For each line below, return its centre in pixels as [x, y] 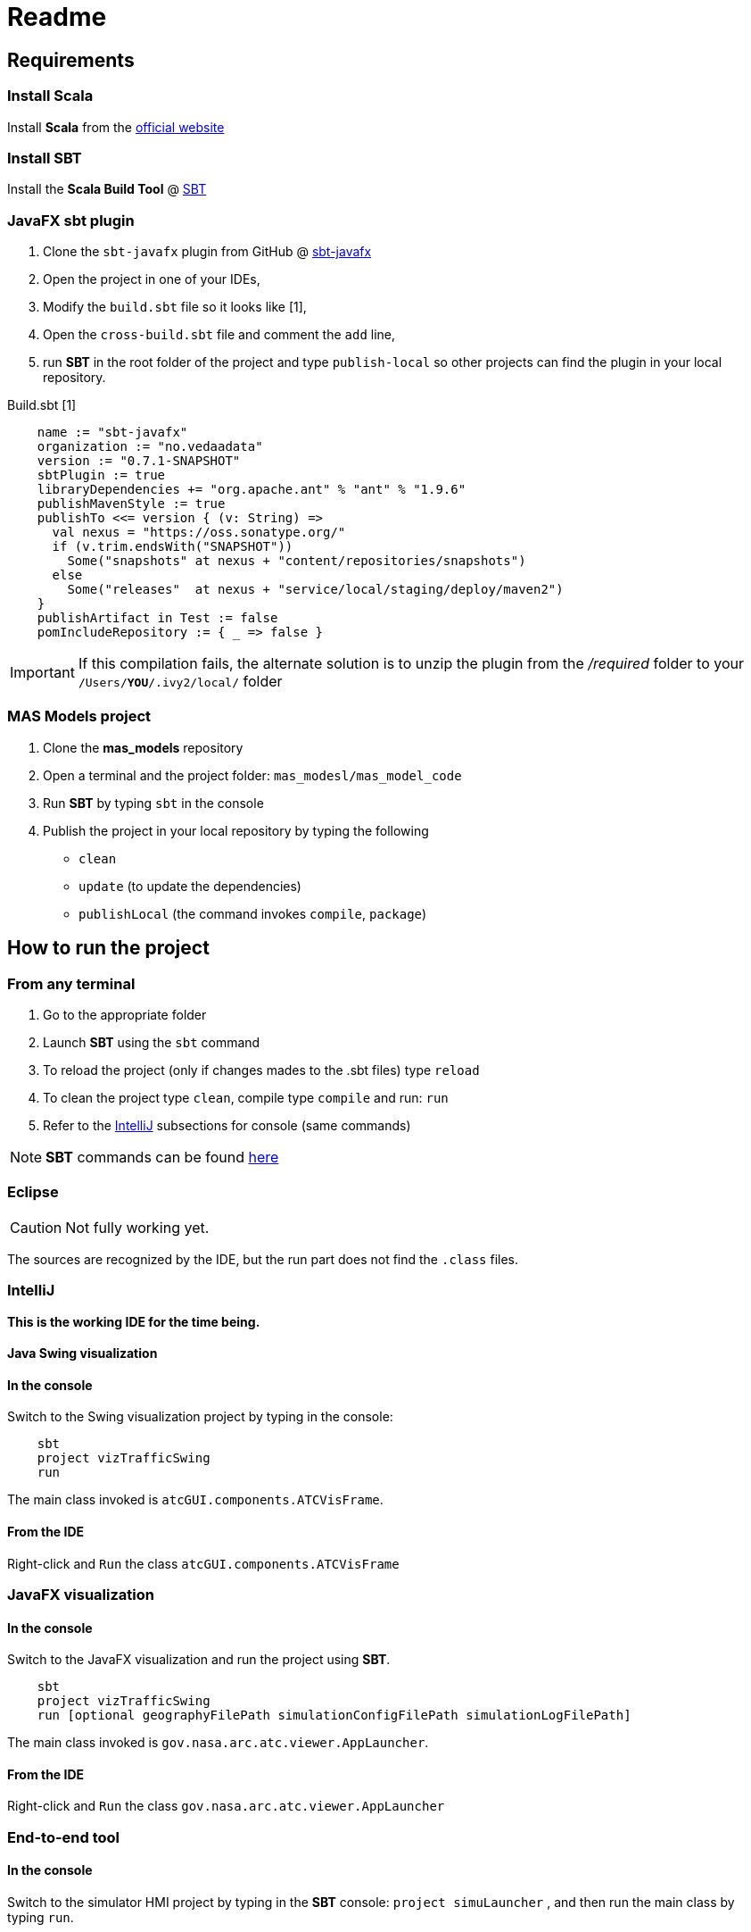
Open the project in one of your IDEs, [152, 279]
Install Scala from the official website [116, 127]
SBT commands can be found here [162, 1158]
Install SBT [45, 158]
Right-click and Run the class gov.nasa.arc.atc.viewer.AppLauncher [226, 1806]
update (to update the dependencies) [190, 886]
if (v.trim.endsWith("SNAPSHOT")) [173, 547]
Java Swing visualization [83, 1353]
